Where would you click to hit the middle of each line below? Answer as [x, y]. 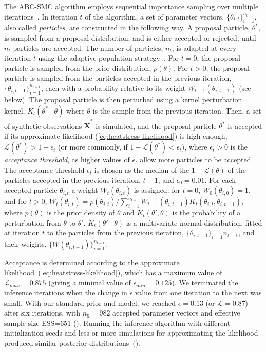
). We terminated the [205, 282]
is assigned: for [157, 190]
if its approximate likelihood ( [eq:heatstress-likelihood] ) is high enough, [116, 135]
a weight [85, 190]
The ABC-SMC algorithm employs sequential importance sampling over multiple [131, 6]
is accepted [245, 126]
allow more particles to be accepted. [196, 160]
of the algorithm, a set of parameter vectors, [155, 16]
